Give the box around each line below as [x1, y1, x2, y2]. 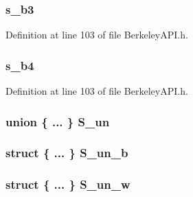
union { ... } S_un [5, 113, 110, 130]
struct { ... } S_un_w [5, 176, 130, 193]
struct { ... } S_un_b [5, 144, 128, 161]
